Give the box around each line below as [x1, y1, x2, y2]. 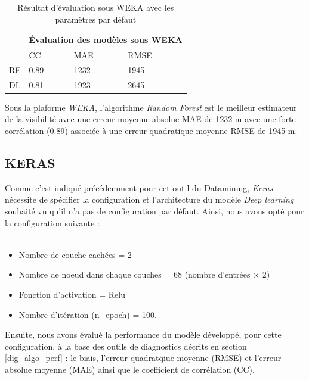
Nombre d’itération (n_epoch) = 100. [18, 308, 157, 320]
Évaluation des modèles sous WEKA [29, 33, 183, 46]
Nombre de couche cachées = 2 [18, 248, 132, 260]
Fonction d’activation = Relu [18, 288, 125, 300]
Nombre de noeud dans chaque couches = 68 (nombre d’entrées [18, 268, 251, 281]
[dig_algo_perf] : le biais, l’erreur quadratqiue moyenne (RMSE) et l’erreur [5, 351, 282, 364]
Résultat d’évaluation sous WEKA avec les [17, 1, 174, 13]
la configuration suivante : [5, 216, 100, 229]
